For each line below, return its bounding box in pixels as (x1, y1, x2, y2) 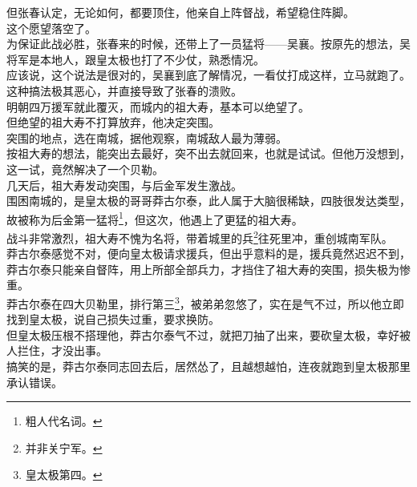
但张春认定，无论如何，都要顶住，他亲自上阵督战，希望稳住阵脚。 (6, 4, 354, 20)
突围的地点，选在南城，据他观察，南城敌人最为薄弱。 (6, 129, 287, 146)
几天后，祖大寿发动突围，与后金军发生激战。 (6, 176, 242, 193)
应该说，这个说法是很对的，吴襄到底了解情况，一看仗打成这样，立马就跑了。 (6, 66, 411, 83)
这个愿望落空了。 (6, 19, 96, 36)
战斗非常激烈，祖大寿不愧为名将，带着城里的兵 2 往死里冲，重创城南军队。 (6, 227, 393, 246)
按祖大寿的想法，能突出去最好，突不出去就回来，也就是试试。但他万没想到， (6, 145, 411, 162)
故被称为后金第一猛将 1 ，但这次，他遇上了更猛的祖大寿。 (6, 208, 303, 227)
